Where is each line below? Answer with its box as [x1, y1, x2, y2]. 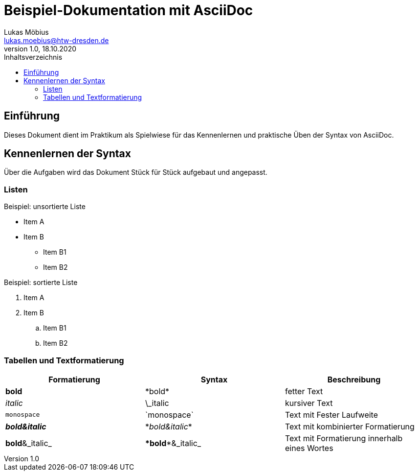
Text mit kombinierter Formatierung [285, 421, 415, 431]
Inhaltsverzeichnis [4, 52, 63, 61]
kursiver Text [285, 398, 333, 408]
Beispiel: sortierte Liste [4, 278, 78, 287]
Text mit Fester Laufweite [285, 409, 378, 420]
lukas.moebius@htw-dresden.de [4, 36, 109, 45]
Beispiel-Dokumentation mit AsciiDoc [4, 2, 253, 19]
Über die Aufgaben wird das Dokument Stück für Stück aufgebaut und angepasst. [4, 168, 267, 177]
